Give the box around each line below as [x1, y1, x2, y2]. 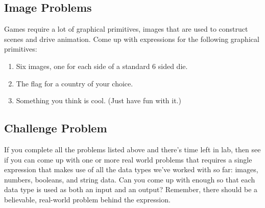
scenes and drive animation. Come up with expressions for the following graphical [4, 33, 259, 44]
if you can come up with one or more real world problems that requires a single [4, 154, 252, 165]
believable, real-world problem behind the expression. [4, 194, 171, 204]
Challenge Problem [4, 120, 107, 136]
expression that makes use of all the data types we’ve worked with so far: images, [4, 164, 258, 175]
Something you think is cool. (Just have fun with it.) [16, 95, 181, 106]
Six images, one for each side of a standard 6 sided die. [16, 60, 188, 71]
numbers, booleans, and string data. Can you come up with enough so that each [4, 174, 255, 184]
